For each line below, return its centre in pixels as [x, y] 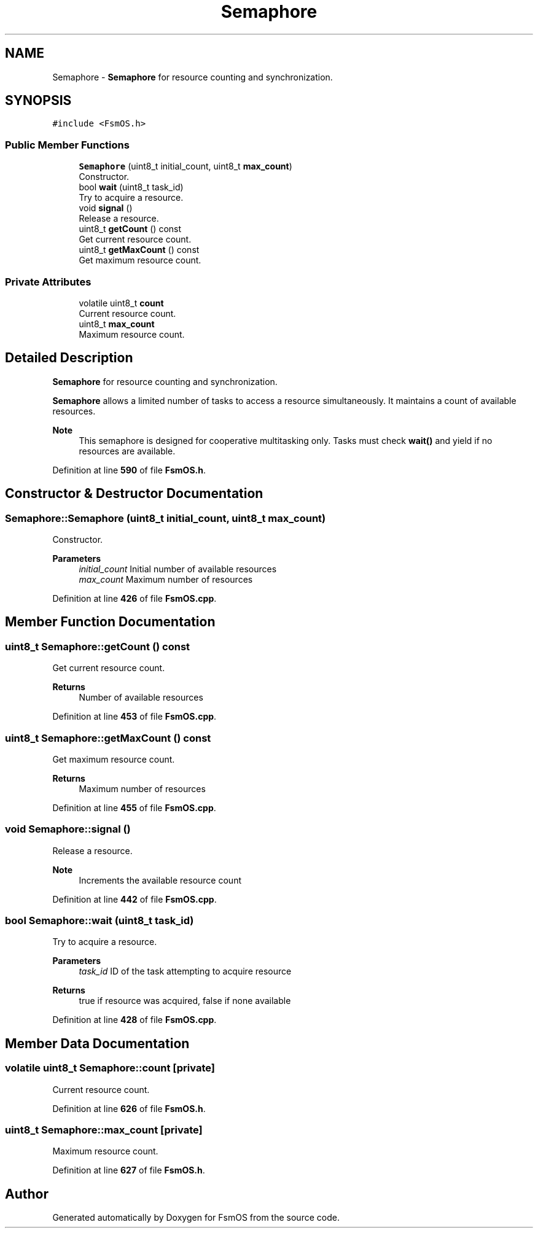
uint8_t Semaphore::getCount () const [98, 646]
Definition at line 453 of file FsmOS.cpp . [134, 717]
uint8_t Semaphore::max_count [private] [104, 1130]
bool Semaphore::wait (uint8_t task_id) [99, 921]
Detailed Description [69, 358]
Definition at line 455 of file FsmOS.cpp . [134, 807]
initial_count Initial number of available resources [178, 569]
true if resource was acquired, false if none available [185, 1001]
